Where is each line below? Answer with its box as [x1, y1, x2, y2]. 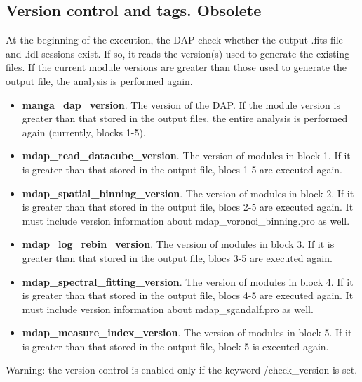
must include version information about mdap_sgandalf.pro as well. [22, 301, 314, 316]
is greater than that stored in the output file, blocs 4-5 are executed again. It [22, 288, 354, 303]
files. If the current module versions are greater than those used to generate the [6, 60, 347, 74]
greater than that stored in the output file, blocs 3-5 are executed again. [22, 250, 333, 265]
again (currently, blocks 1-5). [22, 124, 146, 139]
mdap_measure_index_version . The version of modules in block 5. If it [22, 325, 352, 340]
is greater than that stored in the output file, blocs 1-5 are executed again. [22, 162, 342, 176]
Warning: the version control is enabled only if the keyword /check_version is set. [6, 362, 358, 377]
